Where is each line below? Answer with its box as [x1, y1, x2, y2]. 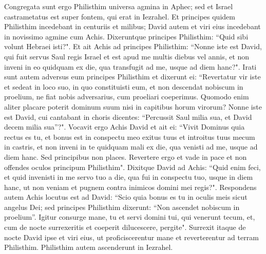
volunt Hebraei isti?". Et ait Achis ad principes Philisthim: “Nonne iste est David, [4, 41, 262, 52]
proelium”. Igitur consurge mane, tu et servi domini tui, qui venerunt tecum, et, [4, 211, 255, 222]
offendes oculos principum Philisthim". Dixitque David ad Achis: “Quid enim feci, [4, 161, 261, 172]
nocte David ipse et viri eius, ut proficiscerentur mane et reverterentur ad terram [4, 231, 259, 242]
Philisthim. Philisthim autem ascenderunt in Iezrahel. [4, 242, 173, 252]
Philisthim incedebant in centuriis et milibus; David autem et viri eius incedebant [4, 21, 261, 32]
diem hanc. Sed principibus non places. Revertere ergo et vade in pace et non [4, 151, 247, 162]
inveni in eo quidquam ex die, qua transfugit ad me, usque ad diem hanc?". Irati [4, 61, 257, 72]
